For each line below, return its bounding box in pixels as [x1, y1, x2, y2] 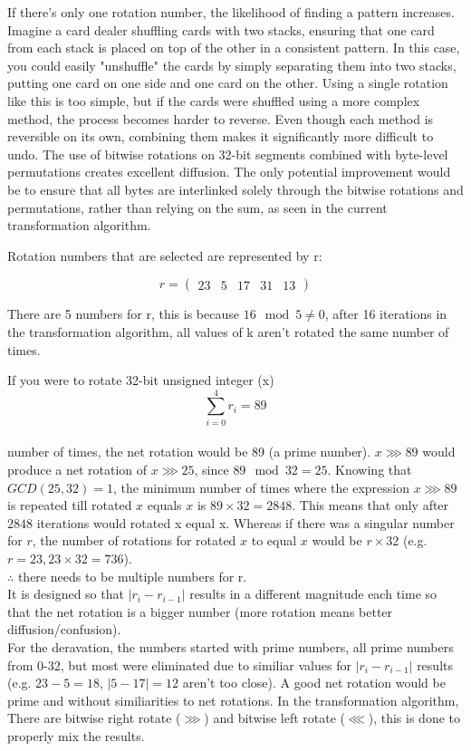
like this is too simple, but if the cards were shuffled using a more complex [7, 91, 420, 110]
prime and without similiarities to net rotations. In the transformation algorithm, [7, 690, 459, 709]
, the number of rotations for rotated [32, 531, 236, 550]
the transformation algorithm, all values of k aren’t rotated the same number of [7, 322, 449, 341]
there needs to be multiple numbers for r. [17, 566, 247, 585]
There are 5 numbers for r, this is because [7, 304, 239, 323]
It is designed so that [7, 584, 124, 603]
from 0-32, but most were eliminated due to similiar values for [7, 655, 351, 674]
